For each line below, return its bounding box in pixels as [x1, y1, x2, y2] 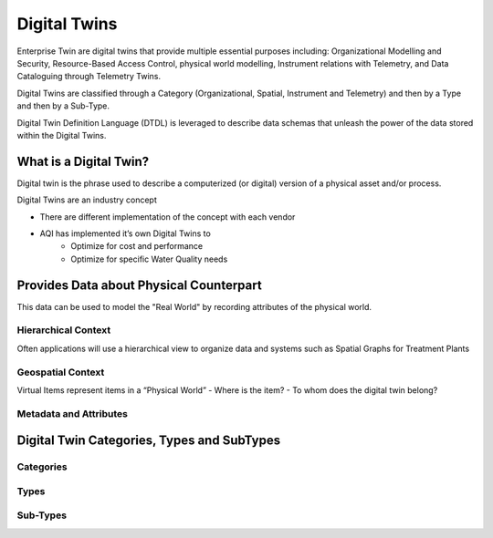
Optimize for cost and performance [70, 241, 204, 252]
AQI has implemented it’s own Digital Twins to [39, 228, 212, 239]
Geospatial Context [16, 366, 105, 378]
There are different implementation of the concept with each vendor [39, 211, 296, 222]
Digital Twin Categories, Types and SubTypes [16, 433, 281, 449]
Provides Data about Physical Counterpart [16, 277, 262, 293]
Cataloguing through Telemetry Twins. [16, 71, 162, 82]
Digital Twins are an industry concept [16, 194, 157, 205]
